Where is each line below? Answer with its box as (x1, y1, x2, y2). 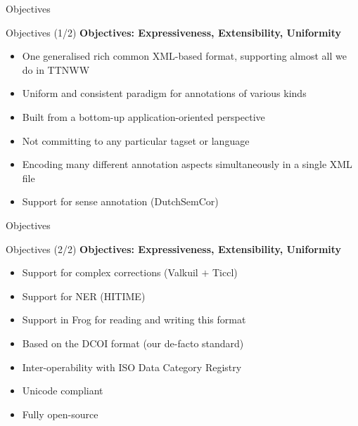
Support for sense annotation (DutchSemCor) (22, 194, 219, 209)
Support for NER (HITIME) (22, 288, 146, 303)
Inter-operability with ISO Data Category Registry (22, 359, 242, 374)
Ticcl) (212, 265, 238, 280)
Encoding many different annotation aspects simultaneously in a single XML (22, 157, 352, 172)
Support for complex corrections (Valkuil (22, 265, 198, 280)
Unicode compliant (22, 383, 103, 398)
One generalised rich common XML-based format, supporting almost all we (22, 49, 347, 63)
